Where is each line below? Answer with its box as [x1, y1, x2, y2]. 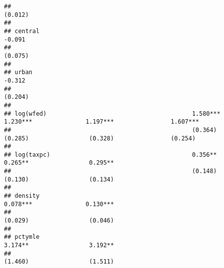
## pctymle [4, 233, 40, 241]
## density [4, 192, 40, 200]
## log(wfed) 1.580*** [4, 110, 221, 117]
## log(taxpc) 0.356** [4, 151, 217, 158]
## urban [4, 69, 33, 76]
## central [4, 27, 40, 35]
